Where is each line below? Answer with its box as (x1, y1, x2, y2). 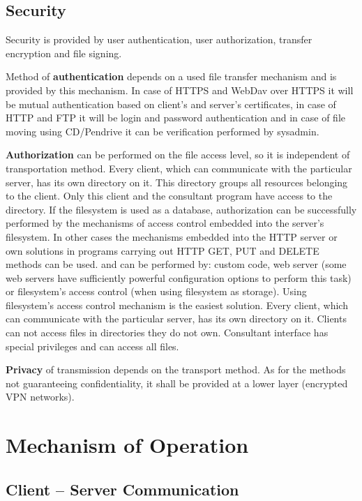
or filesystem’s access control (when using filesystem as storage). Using (6, 284, 307, 299)
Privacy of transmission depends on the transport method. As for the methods (6, 362, 346, 377)
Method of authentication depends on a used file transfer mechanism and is (6, 69, 337, 84)
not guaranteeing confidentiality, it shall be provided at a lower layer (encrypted (6, 375, 348, 390)
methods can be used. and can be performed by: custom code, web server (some (6, 257, 347, 271)
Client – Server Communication (6, 478, 239, 500)
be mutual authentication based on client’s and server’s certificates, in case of (6, 96, 336, 111)
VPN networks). (6, 389, 75, 404)
